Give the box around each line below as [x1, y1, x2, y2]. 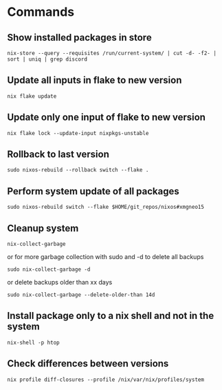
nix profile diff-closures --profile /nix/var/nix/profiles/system [7, 376, 205, 383]
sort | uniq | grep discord [7, 56, 88, 63]
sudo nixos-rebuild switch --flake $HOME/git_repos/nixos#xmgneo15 [7, 204, 205, 211]
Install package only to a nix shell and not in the [7, 310, 214, 322]
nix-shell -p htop [7, 339, 60, 346]
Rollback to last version [7, 149, 110, 161]
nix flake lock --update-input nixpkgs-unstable [7, 130, 149, 136]
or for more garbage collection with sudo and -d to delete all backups [7, 253, 204, 261]
